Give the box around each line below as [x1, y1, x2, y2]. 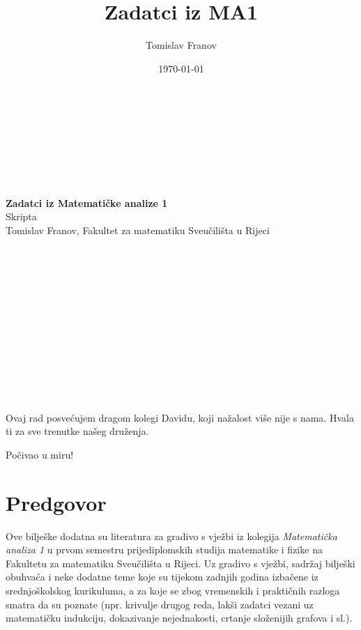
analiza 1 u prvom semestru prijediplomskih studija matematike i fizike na [6, 542, 323, 557]
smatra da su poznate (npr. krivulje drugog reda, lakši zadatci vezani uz [6, 597, 314, 611]
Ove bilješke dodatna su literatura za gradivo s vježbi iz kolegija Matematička [6, 528, 337, 543]
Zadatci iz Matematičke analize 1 [6, 195, 168, 210]
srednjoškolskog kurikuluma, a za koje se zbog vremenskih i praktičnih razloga [6, 583, 340, 598]
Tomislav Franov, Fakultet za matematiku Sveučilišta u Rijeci [6, 223, 270, 238]
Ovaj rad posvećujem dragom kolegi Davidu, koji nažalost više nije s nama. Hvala [6, 410, 354, 424]
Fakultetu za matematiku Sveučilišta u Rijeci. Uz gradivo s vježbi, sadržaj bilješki [6, 555, 355, 570]
